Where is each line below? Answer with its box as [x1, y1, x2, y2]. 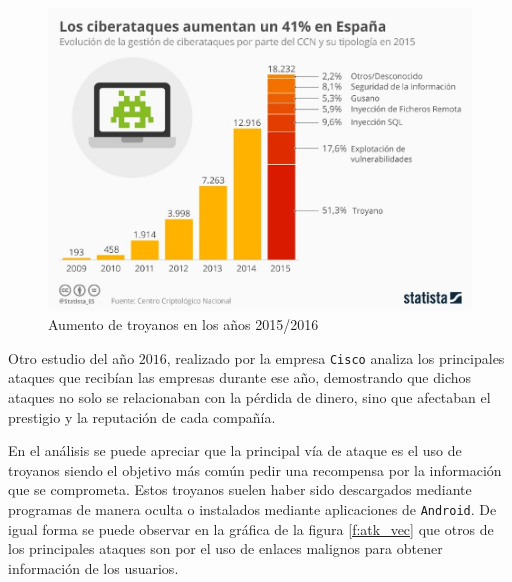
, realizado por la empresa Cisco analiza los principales [166, 347, 505, 368]
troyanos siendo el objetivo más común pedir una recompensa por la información [8, 459, 502, 480]
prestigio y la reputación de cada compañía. [8, 406, 276, 427]
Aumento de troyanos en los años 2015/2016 [48, 314, 319, 335]
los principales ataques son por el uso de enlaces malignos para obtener [8, 538, 443, 559]
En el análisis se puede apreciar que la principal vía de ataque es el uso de [8, 440, 462, 461]
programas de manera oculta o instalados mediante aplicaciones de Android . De [8, 499, 497, 519]
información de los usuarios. [8, 557, 179, 578]
